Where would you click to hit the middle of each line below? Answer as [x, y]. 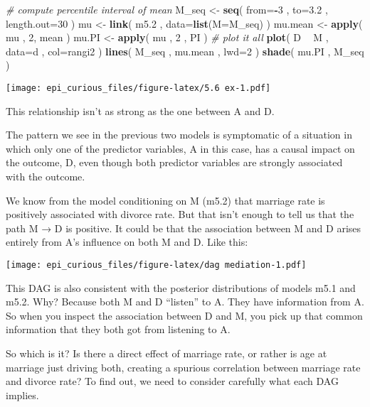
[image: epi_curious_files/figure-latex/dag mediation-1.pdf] [156, 265]
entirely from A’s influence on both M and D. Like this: [127, 242]
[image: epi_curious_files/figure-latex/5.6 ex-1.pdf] [138, 88]
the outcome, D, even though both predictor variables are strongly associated [174, 162]
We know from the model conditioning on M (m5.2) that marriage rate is [165, 200]
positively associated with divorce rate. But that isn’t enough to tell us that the [180, 214]
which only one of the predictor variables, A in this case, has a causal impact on [180, 148]
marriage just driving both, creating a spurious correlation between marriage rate [183, 367]
